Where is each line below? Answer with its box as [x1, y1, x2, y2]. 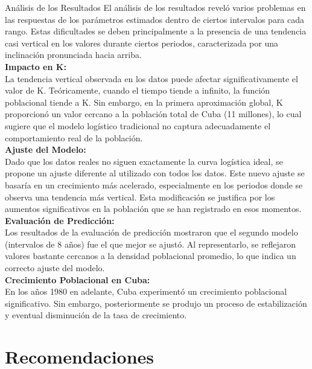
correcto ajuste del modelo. [5, 262, 105, 274]
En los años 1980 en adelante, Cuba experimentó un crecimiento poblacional [5, 285, 287, 298]
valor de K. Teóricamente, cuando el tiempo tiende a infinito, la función [5, 84, 270, 97]
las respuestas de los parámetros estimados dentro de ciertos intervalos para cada [5, 13, 305, 25]
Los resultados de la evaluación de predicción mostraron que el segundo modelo [5, 226, 298, 239]
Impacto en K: [5, 60, 66, 72]
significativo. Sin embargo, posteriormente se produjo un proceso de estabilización [5, 297, 307, 309]
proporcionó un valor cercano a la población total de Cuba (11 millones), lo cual [5, 107, 302, 120]
